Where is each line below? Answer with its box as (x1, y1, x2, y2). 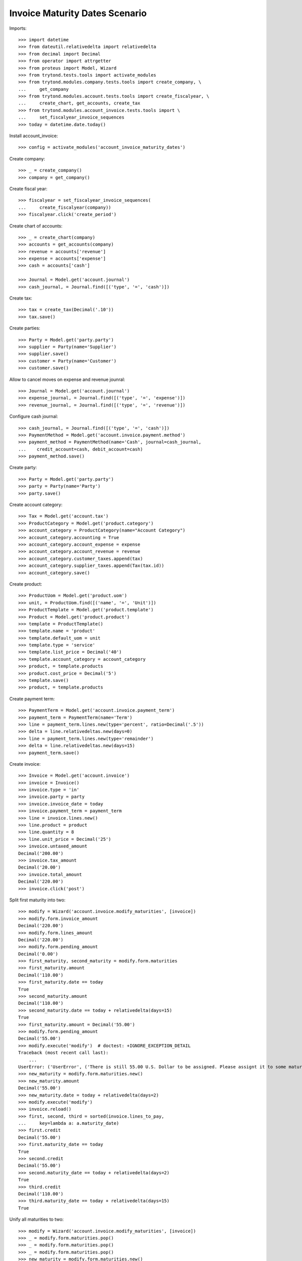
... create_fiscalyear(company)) (18, 204, 112, 210)
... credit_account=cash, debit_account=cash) (18, 446, 143, 452)
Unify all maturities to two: (9, 1216, 64, 1223)
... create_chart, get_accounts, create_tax (18, 100, 140, 106)
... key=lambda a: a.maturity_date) (18, 1120, 119, 1126)
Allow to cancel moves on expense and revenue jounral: (9, 376, 125, 382)
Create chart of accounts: (9, 222, 63, 229)
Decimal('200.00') (18, 850, 64, 856)
